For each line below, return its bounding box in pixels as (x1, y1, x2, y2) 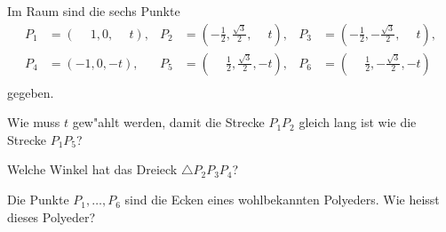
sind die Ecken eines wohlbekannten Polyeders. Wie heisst (124, 190, 440, 209)
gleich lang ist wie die (299, 113, 417, 132)
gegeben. (7, 83, 54, 101)
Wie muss (7, 113, 60, 132)
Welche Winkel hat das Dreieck (7, 160, 178, 179)
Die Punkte (7, 190, 69, 209)
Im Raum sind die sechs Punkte (7, 2, 180, 20)
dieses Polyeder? (7, 207, 96, 226)
